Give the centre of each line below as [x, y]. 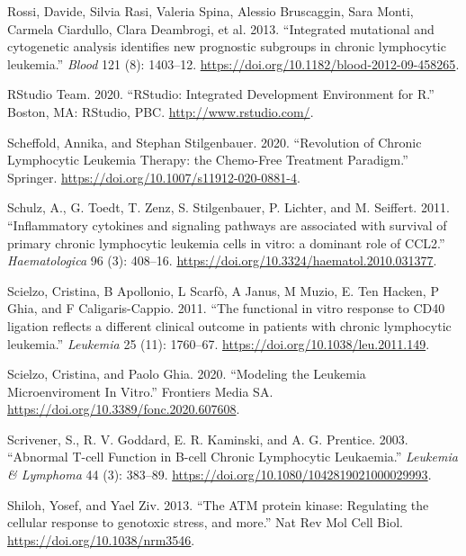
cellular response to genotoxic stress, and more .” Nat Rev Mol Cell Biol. [205, 522]
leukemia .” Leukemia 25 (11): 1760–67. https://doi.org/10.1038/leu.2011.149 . [219, 343]
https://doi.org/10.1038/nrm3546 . [101, 539]
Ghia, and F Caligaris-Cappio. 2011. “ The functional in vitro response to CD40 [226, 308]
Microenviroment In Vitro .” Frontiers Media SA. [140, 391]
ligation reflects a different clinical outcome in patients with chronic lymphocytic [229, 325]
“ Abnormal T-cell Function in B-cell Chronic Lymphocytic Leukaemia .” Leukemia [233, 457]
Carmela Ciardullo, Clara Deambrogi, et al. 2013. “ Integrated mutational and [221, 28]
